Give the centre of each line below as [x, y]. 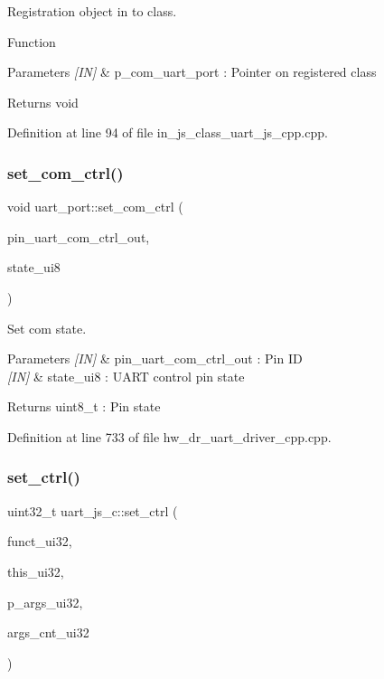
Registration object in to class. [92, 11]
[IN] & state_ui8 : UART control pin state [126, 376]
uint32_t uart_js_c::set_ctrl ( [93, 510]
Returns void [43, 102]
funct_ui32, [40, 541]
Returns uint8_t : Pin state [84, 406]
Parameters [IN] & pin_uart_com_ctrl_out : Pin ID [155, 358]
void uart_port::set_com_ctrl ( [95, 207]
